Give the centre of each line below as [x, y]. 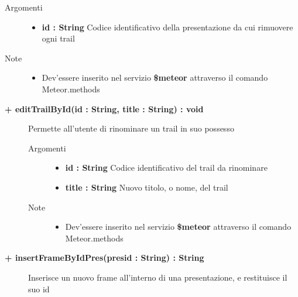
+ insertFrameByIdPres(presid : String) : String [105, 258]
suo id [39, 289]
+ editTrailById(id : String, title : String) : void [104, 108]
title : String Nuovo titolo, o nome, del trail [147, 187]
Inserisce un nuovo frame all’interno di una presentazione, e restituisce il [158, 277]
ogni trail [58, 38]
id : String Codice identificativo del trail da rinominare [166, 168]
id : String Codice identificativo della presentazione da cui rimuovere [167, 27]
